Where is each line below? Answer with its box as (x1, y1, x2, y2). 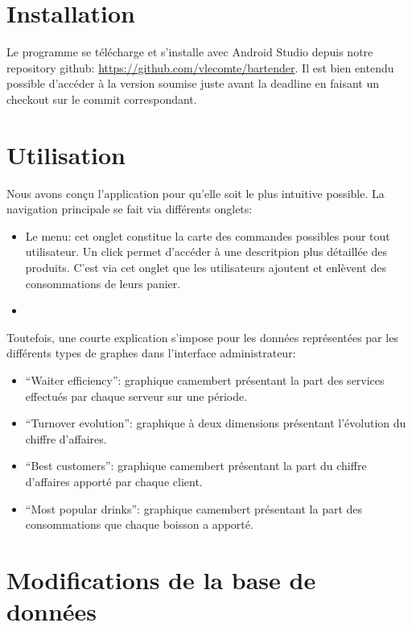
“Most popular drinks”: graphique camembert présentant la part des (25, 500, 363, 517)
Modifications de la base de (6, 563, 316, 596)
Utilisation (6, 138, 126, 171)
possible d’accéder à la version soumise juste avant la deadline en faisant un (6, 75, 379, 92)
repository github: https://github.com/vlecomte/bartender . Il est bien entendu (6, 59, 394, 76)
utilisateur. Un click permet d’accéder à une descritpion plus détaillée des (25, 243, 388, 260)
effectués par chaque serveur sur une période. (25, 387, 248, 404)
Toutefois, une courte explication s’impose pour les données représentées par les (6, 328, 398, 345)
